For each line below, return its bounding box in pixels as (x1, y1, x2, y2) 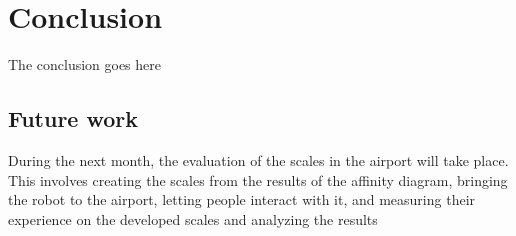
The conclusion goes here (8, 54, 162, 75)
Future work (8, 103, 139, 134)
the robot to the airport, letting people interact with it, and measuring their (8, 189, 476, 210)
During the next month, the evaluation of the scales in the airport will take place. (8, 149, 509, 170)
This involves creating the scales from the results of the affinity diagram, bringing (8, 169, 508, 190)
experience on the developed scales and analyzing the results (8, 208, 378, 229)
